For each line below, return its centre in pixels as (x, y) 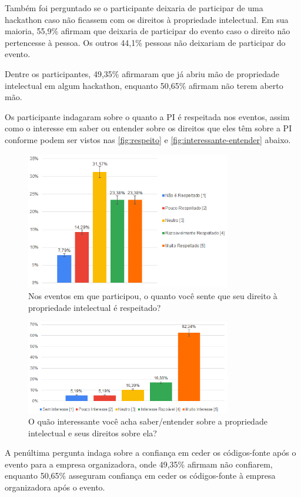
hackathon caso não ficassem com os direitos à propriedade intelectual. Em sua (147, 19)
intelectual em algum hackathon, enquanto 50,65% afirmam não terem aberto (144, 85)
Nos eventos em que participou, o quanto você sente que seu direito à (153, 296)
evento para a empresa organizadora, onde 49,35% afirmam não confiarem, (139, 464)
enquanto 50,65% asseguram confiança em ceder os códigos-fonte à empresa (140, 476)
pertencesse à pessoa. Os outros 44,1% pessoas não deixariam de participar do (145, 42)
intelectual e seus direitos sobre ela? (93, 433)
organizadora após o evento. (55, 487)
